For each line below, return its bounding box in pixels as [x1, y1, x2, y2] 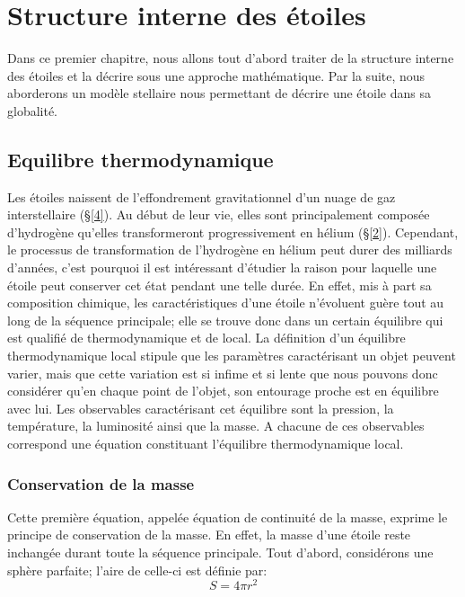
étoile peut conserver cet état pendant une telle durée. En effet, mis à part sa [7, 275, 432, 294]
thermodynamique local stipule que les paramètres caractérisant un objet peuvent [7, 346, 456, 365]
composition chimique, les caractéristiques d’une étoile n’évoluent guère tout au [7, 293, 444, 312]
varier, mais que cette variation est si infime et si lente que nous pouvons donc [7, 363, 438, 382]
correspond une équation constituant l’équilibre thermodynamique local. [7, 434, 404, 453]
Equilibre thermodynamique [7, 145, 274, 173]
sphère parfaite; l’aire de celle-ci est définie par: [7, 560, 268, 579]
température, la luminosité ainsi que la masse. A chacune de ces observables [7, 416, 425, 435]
